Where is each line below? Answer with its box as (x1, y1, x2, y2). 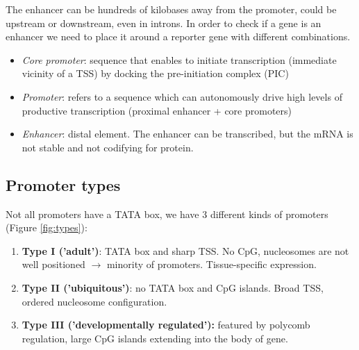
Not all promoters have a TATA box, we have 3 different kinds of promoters (6, 206, 328, 221)
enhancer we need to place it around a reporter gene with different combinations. (6, 29, 351, 44)
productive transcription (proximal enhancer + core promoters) (22, 103, 292, 117)
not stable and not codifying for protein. (22, 140, 194, 154)
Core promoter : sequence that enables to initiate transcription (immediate (22, 52, 337, 67)
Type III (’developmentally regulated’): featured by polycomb (22, 317, 310, 332)
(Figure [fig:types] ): (6, 220, 87, 235)
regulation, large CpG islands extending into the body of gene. (22, 331, 288, 345)
